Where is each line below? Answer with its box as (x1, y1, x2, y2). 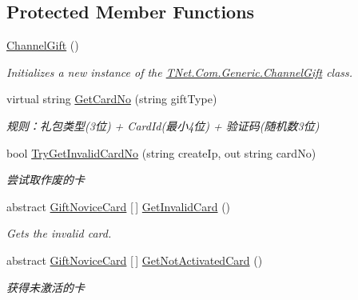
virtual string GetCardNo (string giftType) (6, 90, 217, 107)
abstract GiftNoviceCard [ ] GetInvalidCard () (6, 198, 231, 214)
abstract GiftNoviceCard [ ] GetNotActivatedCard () (6, 251, 263, 268)
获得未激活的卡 (6, 278, 85, 295)
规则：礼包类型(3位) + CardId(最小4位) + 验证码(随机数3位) (6, 117, 320, 134)
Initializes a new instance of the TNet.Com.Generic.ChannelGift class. (6, 63, 353, 80)
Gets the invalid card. (6, 225, 112, 242)
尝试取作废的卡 (6, 171, 85, 188)
